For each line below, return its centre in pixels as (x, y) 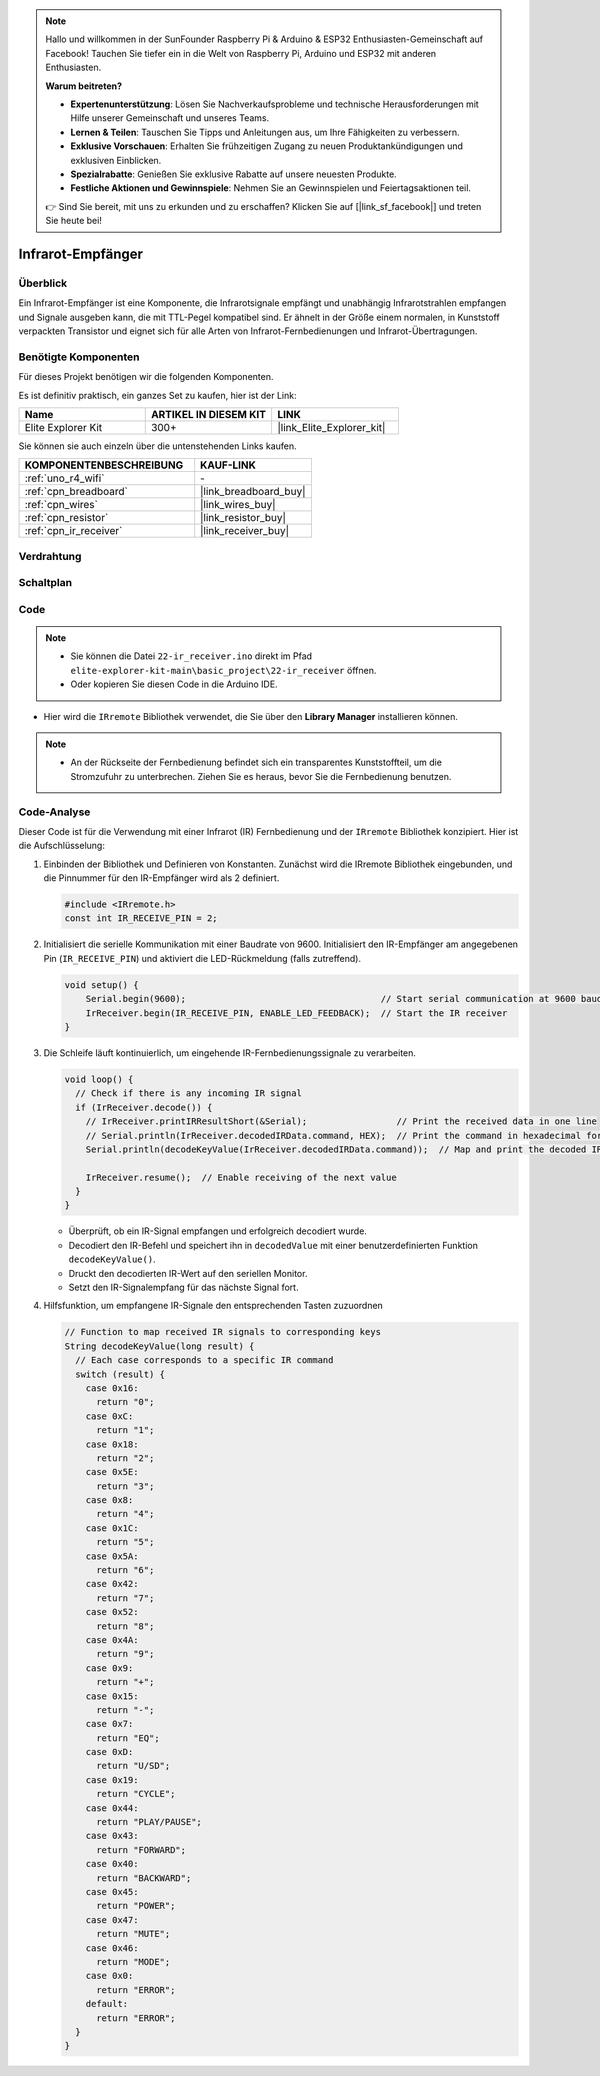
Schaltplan (45, 583)
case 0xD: (109, 1752)
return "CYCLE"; (136, 1794)
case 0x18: (112, 1444)
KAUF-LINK (228, 465)
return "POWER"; (136, 1906)
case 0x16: (112, 1388)
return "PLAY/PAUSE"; (149, 1822)
